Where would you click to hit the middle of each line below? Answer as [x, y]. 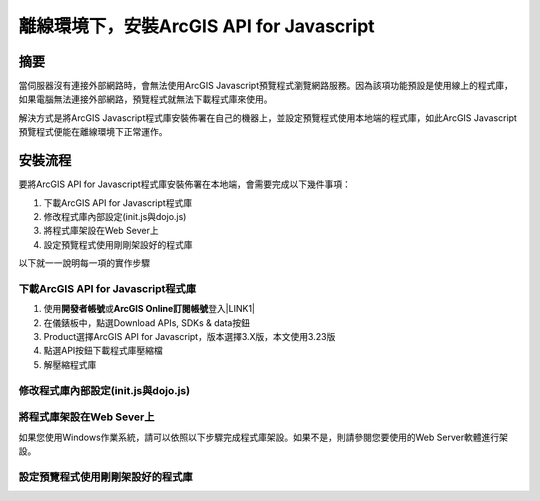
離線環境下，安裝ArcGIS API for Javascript [196, 26]
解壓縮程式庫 [70, 364]
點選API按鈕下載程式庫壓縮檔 [103, 351]
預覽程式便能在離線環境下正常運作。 [93, 132]
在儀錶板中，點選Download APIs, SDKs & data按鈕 [146, 322]
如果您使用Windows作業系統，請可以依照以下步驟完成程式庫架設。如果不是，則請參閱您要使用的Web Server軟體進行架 [263, 437]
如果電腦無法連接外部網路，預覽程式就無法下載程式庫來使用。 [145, 99]
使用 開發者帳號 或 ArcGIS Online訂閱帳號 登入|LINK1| [149, 309]
